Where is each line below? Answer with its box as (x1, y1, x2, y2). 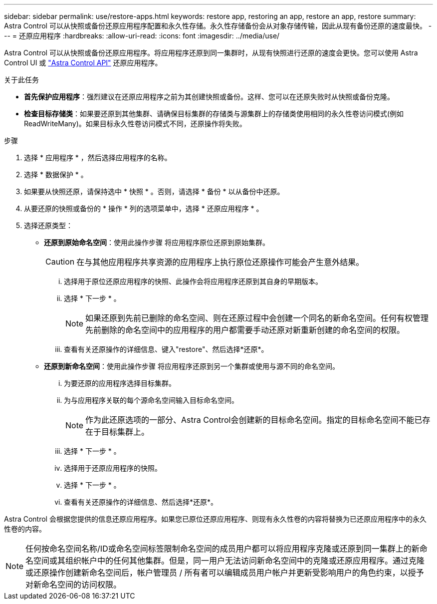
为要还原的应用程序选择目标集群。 (64, 379, 176, 387)
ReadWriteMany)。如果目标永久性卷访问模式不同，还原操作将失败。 (24, 119, 246, 128)
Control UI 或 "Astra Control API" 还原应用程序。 (4, 58, 162, 67)
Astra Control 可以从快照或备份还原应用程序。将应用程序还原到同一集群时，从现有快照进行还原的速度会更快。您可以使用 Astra (4, 48, 418, 57)
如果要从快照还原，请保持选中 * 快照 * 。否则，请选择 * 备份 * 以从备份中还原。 (24, 187, 284, 196)
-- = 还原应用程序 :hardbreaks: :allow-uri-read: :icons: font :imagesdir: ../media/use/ (4, 31, 280, 40)
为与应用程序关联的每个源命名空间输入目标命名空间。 (64, 396, 238, 404)
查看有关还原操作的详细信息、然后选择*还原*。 (64, 498, 218, 506)
